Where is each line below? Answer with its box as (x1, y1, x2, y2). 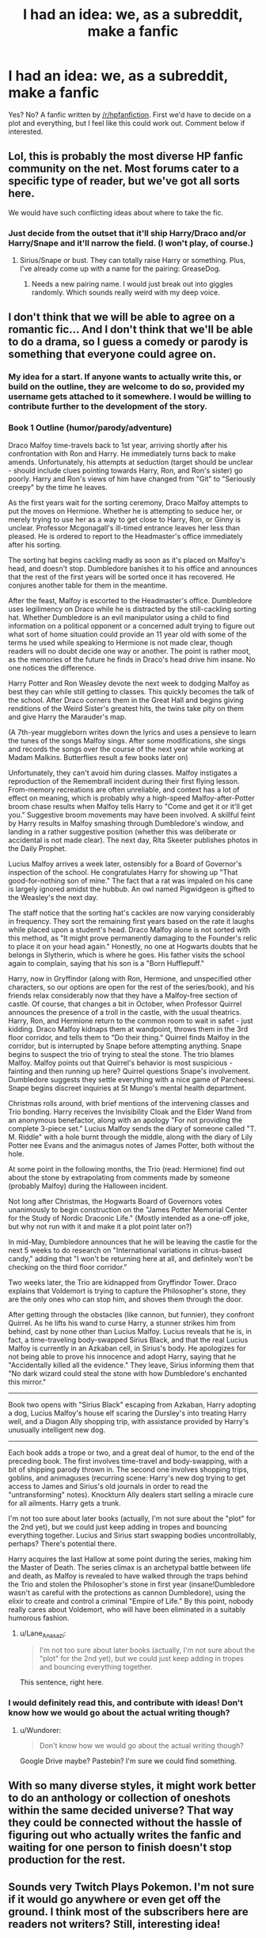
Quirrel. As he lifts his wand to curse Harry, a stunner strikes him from (8, 1318, 236, 1328)
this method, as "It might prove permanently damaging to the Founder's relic (8, 933, 257, 943)
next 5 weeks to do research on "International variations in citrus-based (8, 1245, 243, 1255)
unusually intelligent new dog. (8, 1425, 106, 1434)
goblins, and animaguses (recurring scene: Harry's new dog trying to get (8, 1472, 246, 1482)
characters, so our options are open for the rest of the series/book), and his (8, 982, 255, 991)
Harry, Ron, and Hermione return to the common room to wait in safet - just (8, 1016, 253, 1025)
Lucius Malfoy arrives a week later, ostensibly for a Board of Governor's (8, 859, 242, 868)
